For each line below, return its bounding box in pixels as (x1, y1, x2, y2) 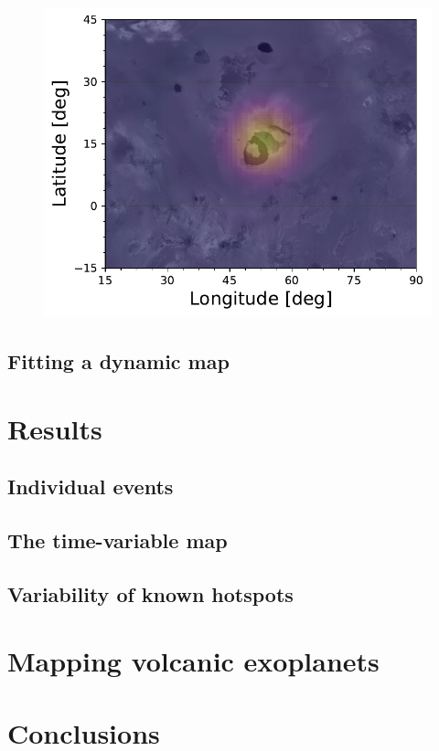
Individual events (7, 472, 174, 501)
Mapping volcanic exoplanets (7, 642, 380, 680)
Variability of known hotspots (7, 579, 294, 608)
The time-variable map (7, 526, 228, 555)
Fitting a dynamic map (7, 347, 230, 375)
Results (7, 409, 102, 447)
